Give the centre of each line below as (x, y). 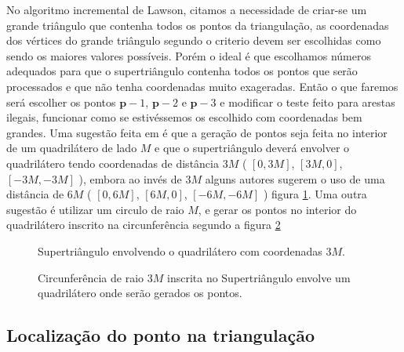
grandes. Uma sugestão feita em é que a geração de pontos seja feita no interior (197, 132)
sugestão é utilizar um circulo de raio (95, 209)
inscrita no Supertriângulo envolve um (258, 277)
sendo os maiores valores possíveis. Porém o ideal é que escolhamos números (189, 55)
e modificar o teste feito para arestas (308, 102)
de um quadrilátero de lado (72, 148)
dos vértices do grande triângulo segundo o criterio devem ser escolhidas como (194, 40)
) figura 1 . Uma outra (315, 194)
